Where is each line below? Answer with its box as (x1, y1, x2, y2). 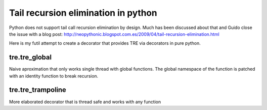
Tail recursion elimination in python (9, 7, 158, 18)
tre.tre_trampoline (9, 86, 66, 94)
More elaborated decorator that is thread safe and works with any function (9, 99, 161, 105)
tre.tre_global (9, 53, 52, 61)
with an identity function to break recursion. (9, 73, 98, 79)
